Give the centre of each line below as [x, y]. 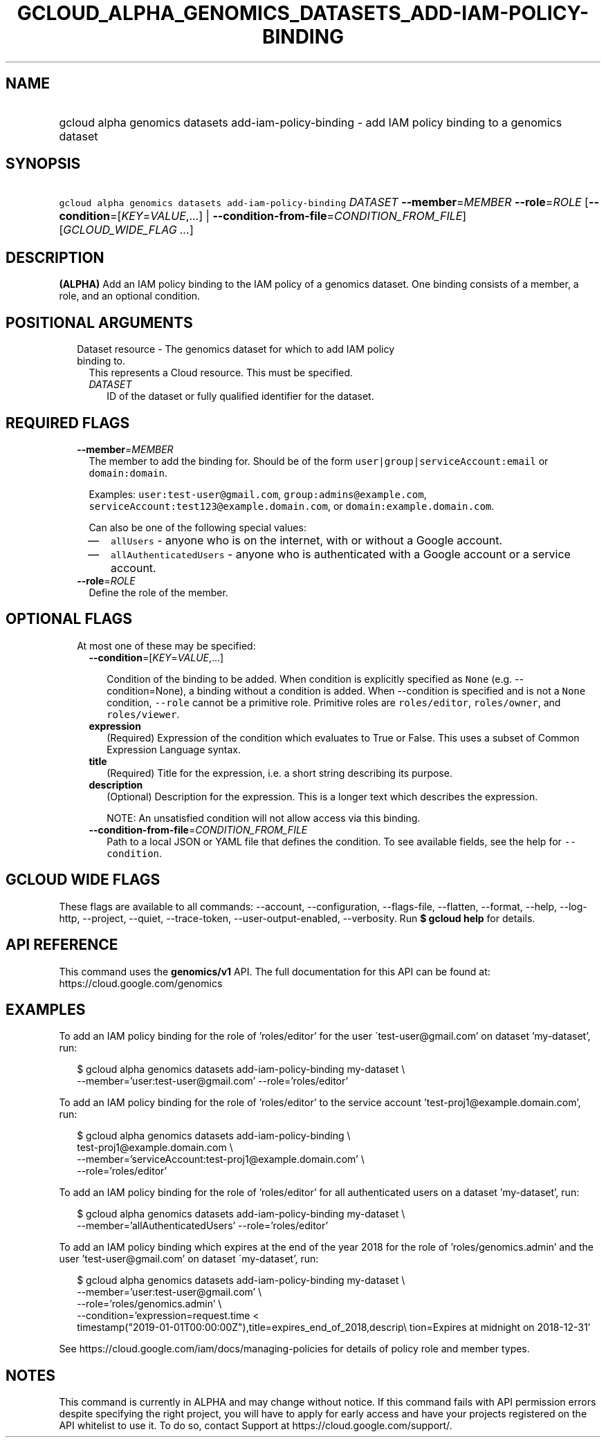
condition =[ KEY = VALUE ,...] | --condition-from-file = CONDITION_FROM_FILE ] [263, 216]
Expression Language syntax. [174, 749]
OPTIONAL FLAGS [69, 619]
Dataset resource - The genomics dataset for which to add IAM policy [236, 349]
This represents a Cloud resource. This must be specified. [221, 373]
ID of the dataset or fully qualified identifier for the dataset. [240, 396]
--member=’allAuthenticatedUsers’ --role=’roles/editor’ [203, 1226]
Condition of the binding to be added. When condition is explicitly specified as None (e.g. [310, 679]
